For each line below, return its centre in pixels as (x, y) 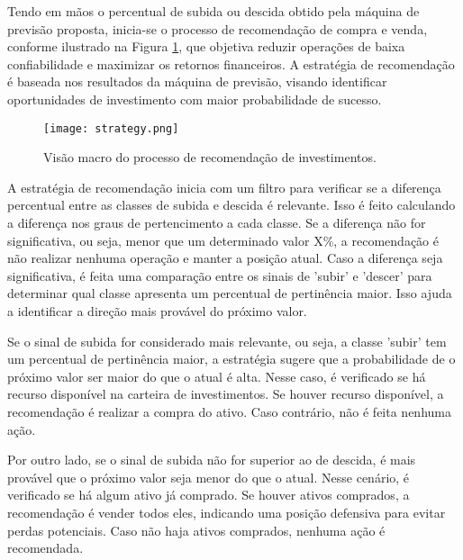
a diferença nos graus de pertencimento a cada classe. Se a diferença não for (217, 222)
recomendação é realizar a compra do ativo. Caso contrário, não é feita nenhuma (229, 411)
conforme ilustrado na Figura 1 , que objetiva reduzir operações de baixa (206, 46)
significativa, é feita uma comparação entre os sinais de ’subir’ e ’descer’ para (220, 275)
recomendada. (45, 548)
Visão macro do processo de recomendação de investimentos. (210, 157)
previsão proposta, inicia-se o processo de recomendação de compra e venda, (218, 28)
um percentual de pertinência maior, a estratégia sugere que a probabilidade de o (231, 359)
